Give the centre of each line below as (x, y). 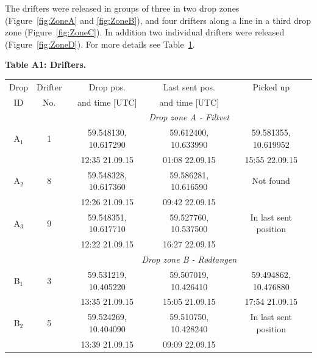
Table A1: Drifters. (46, 64)
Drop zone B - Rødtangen (189, 259)
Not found (271, 181)
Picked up (271, 86)
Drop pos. (107, 86)
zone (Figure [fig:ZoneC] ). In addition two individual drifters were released (145, 32)
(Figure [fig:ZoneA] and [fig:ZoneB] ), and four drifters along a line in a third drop (158, 20)
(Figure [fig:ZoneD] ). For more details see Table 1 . (100, 44)
